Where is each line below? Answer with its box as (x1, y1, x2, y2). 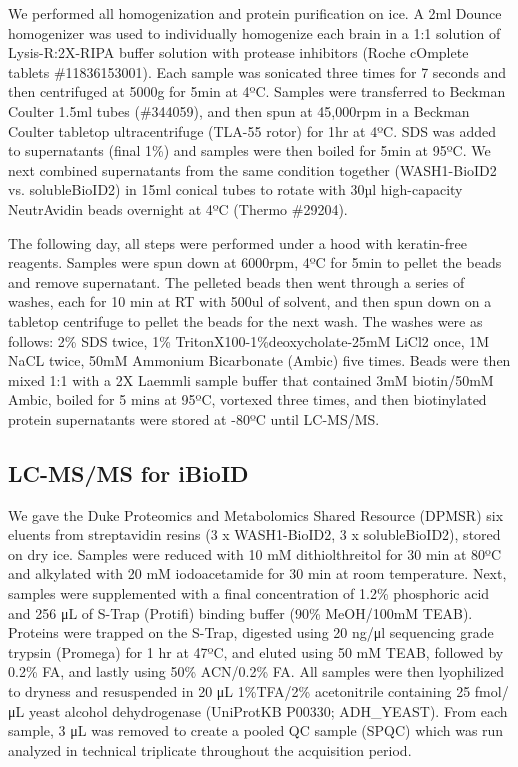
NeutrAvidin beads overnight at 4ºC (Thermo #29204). (8, 198, 348, 219)
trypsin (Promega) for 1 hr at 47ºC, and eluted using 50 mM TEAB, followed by (8, 641, 504, 662)
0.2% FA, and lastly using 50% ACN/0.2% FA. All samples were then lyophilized (8, 661, 505, 682)
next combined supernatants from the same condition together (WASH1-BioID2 (8, 159, 497, 180)
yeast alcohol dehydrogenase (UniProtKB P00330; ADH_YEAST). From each (28, 700, 508, 721)
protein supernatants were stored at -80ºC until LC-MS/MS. (8, 408, 380, 429)
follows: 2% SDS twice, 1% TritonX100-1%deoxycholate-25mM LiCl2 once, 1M (8, 330, 490, 351)
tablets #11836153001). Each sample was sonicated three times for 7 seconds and (8, 61, 507, 82)
